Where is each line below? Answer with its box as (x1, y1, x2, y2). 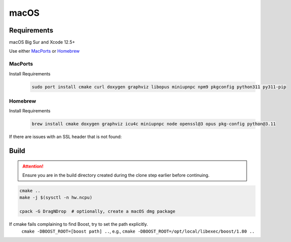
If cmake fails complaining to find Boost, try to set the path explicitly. (9, 221, 148, 227)
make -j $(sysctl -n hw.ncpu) (19, 195, 93, 201)
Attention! (22, 163, 44, 169)
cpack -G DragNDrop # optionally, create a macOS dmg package (19, 208, 176, 214)
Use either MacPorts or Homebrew (9, 48, 80, 54)
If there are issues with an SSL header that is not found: (9, 134, 122, 140)
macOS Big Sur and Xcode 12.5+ (9, 39, 75, 45)
